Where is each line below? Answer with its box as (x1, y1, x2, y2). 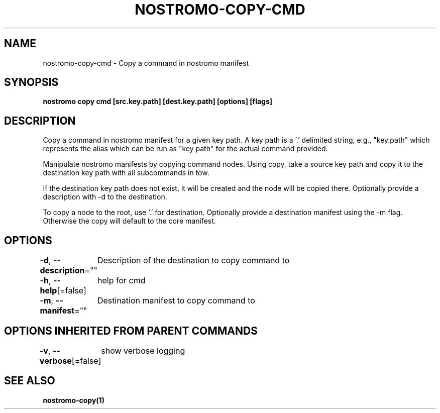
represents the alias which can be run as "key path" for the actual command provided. (43, 144, 328, 153)
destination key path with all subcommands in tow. (43, 168, 209, 177)
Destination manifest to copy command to (97, 295, 255, 306)
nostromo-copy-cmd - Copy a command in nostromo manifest (43, 58, 249, 67)
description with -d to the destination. (43, 192, 167, 201)
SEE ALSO (4, 374, 55, 387)
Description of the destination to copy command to (97, 255, 290, 266)
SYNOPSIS (4, 76, 59, 89)
